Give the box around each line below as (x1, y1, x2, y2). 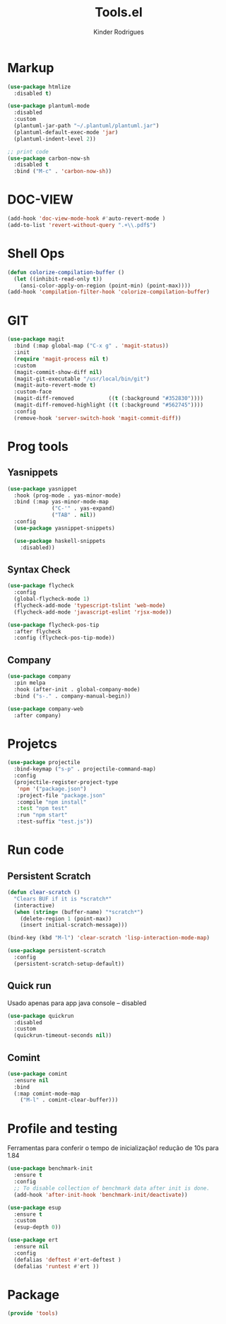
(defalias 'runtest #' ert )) (13, 1263, 100, 1270)
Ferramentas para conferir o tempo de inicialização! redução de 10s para (7, 1144, 219, 1152)
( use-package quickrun (7, 1012, 74, 1019)
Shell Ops (7, 245, 65, 262)
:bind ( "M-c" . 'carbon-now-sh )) (13, 168, 112, 175)
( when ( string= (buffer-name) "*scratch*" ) (13, 908, 143, 915)
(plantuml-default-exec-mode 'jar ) (13, 129, 119, 136)
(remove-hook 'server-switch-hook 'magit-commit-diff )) (13, 414, 182, 421)
